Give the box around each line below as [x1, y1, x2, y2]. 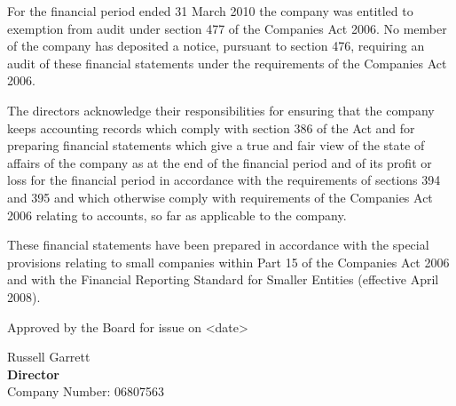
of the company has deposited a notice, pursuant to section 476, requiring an [7, 36, 425, 55]
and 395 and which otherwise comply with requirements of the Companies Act [7, 187, 433, 206]
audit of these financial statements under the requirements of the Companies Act [7, 53, 447, 72]
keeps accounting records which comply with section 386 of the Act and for [7, 118, 415, 137]
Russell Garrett [7, 347, 90, 366]
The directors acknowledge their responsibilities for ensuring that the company [7, 100, 435, 119]
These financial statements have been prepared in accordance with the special [7, 235, 429, 254]
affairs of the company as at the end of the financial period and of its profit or [7, 153, 432, 171]
